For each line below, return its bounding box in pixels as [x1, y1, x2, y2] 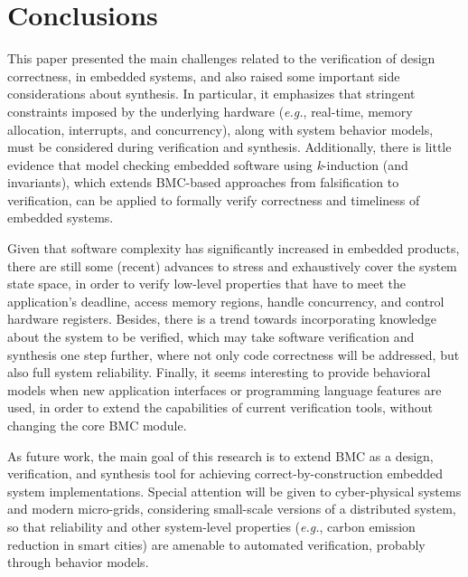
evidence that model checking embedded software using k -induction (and [7, 155, 408, 174]
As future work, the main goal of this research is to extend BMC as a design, [7, 446, 434, 465]
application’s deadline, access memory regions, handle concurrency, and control [7, 291, 445, 310]
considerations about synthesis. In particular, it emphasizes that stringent [7, 84, 416, 103]
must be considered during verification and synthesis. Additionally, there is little [7, 137, 452, 156]
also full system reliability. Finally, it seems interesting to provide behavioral [7, 363, 431, 382]
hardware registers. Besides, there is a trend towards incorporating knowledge [7, 309, 437, 328]
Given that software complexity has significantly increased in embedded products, [7, 239, 460, 258]
